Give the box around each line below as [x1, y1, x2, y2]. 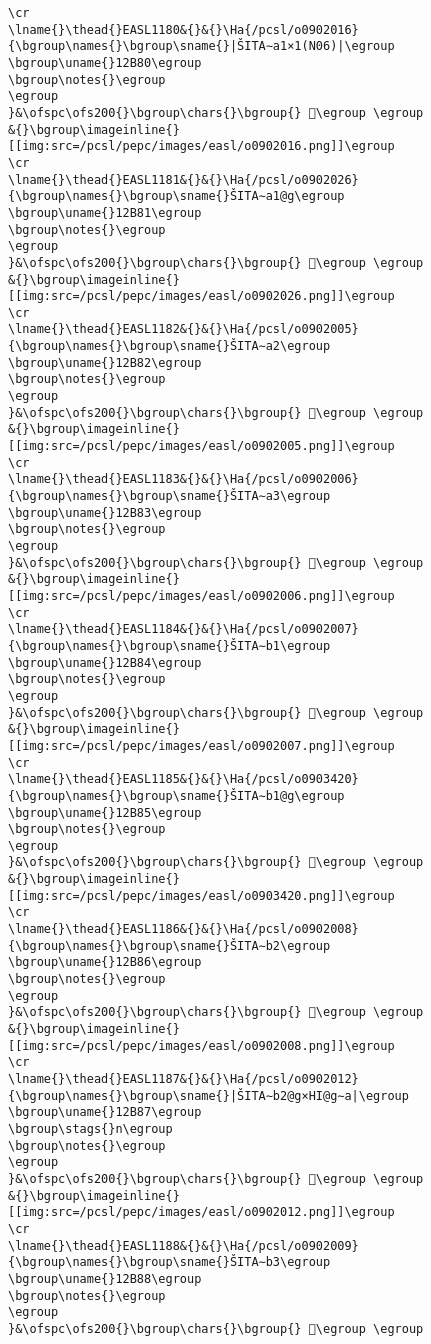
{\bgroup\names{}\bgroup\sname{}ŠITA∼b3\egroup [8, 1255, 331, 1270]
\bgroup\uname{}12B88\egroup [8, 1271, 202, 1286]
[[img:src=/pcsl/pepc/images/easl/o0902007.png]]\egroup [8, 738, 395, 753]
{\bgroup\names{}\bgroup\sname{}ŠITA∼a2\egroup [8, 339, 331, 354]
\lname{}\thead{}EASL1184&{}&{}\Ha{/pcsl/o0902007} [8, 622, 359, 637]
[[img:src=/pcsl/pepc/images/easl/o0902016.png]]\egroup [8, 139, 395, 154]
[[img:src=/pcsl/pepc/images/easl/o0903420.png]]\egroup [8, 888, 395, 903]
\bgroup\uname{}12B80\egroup [8, 55, 202, 70]
